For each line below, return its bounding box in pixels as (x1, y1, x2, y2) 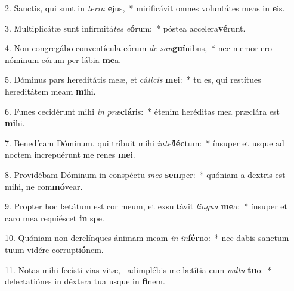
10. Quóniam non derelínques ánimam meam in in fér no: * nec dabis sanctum (5, 231, 289, 244)
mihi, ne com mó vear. (5, 180, 83, 192)
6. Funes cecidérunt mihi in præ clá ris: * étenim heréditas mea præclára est (5, 105, 280, 117)
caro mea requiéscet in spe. (5, 211, 104, 224)
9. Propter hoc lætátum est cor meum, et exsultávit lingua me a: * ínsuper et (5, 200, 287, 212)
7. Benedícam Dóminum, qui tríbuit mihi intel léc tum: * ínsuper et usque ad (5, 136, 284, 149)
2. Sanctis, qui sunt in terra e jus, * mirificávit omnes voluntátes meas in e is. (5, 2, 285, 14)
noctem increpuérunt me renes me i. (5, 148, 135, 161)
